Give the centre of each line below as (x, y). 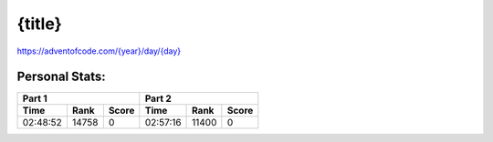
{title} (40, 24)
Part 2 (158, 98)
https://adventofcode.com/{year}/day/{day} (99, 51)
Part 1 (35, 98)
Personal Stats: (62, 77)
